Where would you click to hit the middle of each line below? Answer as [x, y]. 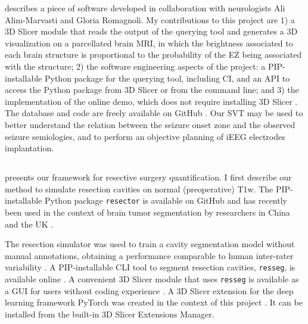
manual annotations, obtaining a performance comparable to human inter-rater [149, 255]
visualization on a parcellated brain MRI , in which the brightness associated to [149, 43]
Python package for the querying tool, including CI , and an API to [167, 78]
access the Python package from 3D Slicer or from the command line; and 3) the [152, 90]
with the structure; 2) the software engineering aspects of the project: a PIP [144, 66]
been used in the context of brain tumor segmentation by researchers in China [147, 212]
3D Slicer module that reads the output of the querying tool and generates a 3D [151, 31]
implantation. [29, 148]
